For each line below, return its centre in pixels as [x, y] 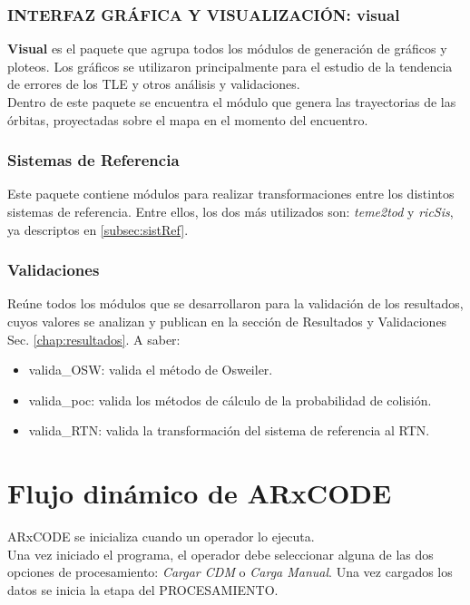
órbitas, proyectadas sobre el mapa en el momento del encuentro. [188, 119]
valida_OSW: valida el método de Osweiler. [151, 370]
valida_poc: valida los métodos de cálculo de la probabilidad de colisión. [230, 400]
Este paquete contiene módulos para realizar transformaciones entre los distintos [231, 194]
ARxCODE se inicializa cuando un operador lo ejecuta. [161, 537]
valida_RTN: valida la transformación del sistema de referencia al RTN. [229, 430]
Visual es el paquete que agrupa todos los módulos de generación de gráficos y [227, 49]
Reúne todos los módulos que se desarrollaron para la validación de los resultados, [235, 303]
